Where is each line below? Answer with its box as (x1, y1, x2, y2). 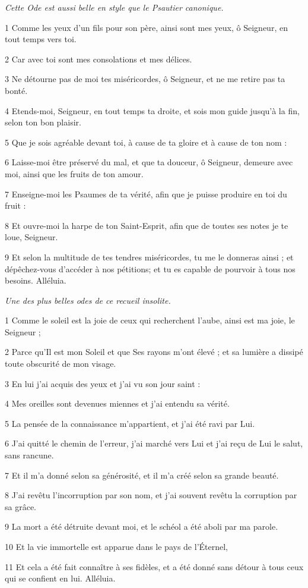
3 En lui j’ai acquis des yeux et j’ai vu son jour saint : (5, 377, 201, 389)
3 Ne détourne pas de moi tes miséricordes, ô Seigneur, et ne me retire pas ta (5, 73, 285, 85)
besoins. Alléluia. (5, 274, 66, 287)
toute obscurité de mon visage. (5, 357, 116, 370)
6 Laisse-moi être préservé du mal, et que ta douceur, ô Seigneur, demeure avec (5, 156, 293, 168)
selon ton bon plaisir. (5, 116, 81, 128)
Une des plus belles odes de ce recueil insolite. (5, 294, 171, 306)
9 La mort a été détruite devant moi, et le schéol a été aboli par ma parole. (5, 520, 278, 533)
